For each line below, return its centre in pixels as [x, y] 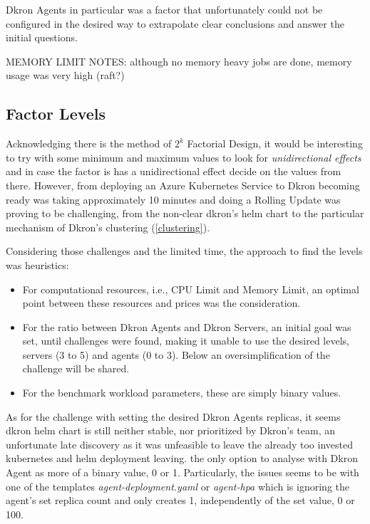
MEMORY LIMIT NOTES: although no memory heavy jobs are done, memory [179, 61]
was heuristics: [37, 264]
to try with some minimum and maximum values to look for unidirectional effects [184, 157]
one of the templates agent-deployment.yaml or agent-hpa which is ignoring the [178, 486]
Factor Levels [56, 114]
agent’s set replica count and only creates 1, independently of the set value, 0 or [180, 500]
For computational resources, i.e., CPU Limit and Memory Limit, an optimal [191, 289]
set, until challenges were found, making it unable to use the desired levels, [186, 341]
